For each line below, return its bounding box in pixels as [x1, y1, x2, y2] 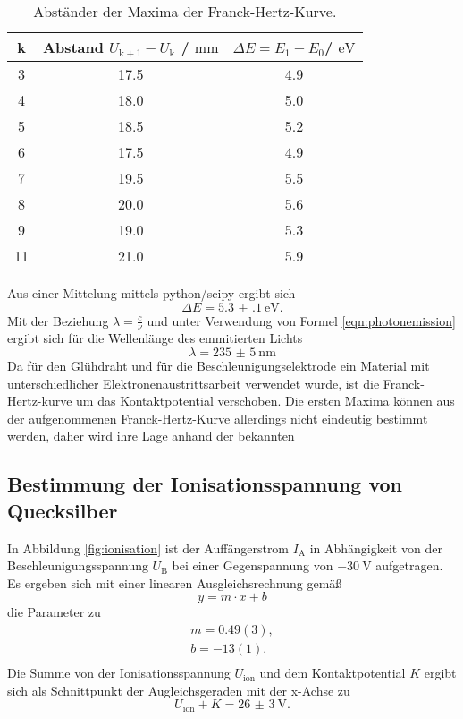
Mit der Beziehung [7, 311, 109, 330]
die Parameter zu [7, 603, 101, 621]
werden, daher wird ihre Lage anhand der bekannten [7, 426, 295, 445]
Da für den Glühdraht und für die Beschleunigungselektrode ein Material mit [7, 356, 430, 375]
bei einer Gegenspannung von [172, 556, 333, 575]
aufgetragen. [375, 556, 443, 575]
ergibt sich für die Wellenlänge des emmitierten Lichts [7, 329, 303, 347]
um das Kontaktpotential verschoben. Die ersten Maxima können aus [76, 391, 455, 410]
